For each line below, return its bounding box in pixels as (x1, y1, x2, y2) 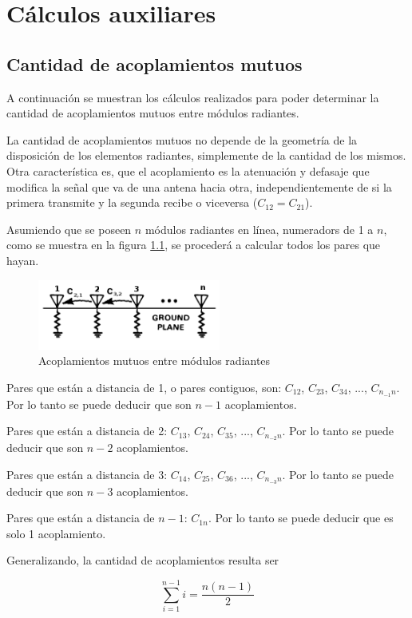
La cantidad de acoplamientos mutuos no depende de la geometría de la (6, 131, 358, 148)
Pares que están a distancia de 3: (6, 465, 168, 482)
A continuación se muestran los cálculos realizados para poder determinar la (6, 89, 379, 105)
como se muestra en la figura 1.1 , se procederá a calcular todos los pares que (6, 236, 381, 253)
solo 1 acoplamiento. (6, 525, 106, 541)
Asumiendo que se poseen (6, 220, 132, 237)
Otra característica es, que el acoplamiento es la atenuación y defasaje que (6, 162, 370, 179)
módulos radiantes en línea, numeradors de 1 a (145, 220, 374, 237)
